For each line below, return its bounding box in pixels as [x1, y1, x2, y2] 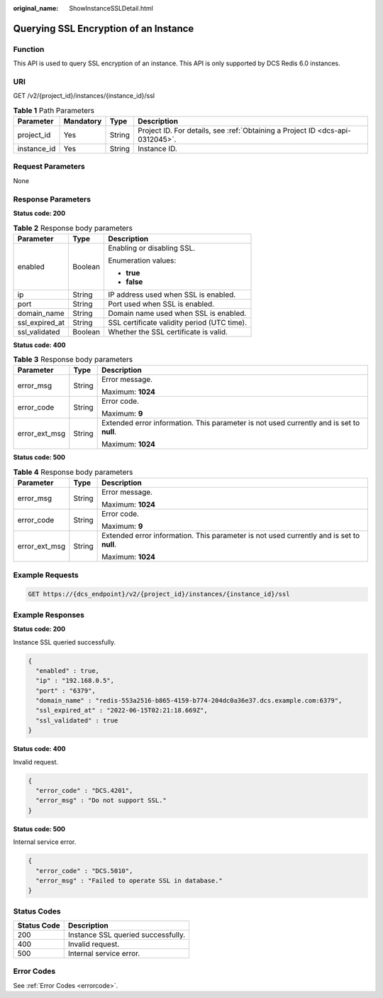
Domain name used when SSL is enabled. [107, 308, 247, 318]
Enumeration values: [107, 256, 177, 265]
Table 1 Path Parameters [13, 105, 95, 115]
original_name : [13, 4, 59, 12]
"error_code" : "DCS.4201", [35, 786, 133, 794]
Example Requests [13, 570, 79, 580]
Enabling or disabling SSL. [107, 243, 196, 253]
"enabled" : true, [35, 667, 99, 674]
